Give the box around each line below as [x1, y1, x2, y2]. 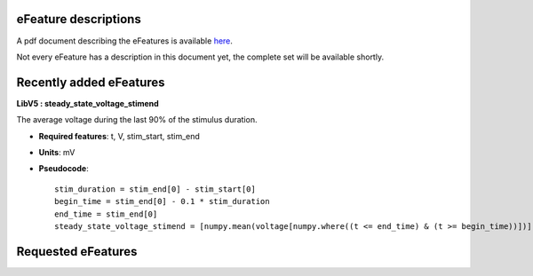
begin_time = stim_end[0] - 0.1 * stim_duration [54, 196, 270, 207]
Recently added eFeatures [16, 75, 165, 90]
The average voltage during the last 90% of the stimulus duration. [16, 114, 258, 125]
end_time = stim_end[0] [54, 209, 158, 219]
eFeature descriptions [16, 12, 141, 27]
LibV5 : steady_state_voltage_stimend [16, 98, 159, 108]
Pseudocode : [38, 163, 89, 174]
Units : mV [38, 146, 76, 157]
